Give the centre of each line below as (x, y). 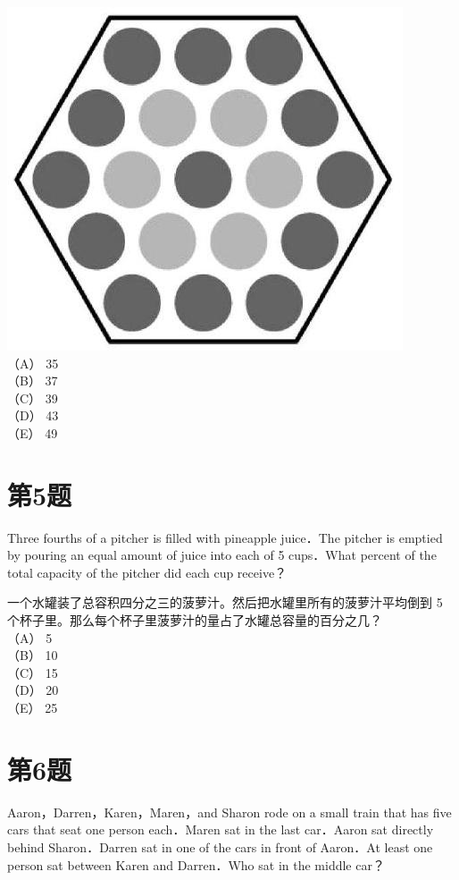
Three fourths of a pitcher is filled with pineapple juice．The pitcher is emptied (225, 537)
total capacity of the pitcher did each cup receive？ (147, 572)
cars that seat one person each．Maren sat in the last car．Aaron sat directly (221, 829)
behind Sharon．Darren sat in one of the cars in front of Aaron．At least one (220, 846)
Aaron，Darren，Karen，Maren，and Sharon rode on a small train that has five (229, 812)
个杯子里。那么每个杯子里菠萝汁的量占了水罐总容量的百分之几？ (195, 620)
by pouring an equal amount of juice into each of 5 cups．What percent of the (222, 555)
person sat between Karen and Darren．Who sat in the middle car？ (196, 864)
